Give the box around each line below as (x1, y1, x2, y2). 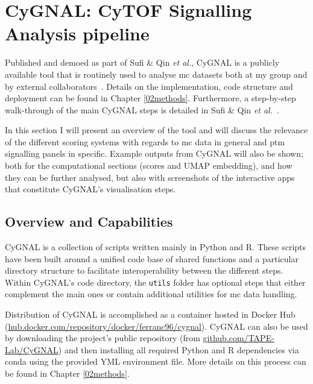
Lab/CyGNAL (5, 343, 58, 356)
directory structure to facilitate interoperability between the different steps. (5, 264, 283, 277)
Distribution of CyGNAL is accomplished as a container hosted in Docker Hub (5, 308, 296, 321)
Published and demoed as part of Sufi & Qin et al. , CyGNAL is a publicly (5, 56, 280, 69)
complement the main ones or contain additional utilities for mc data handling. (5, 288, 297, 300)
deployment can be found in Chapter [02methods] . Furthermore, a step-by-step (5, 92, 296, 104)
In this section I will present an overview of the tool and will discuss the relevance (5, 124, 308, 136)
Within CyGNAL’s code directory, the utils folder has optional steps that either (5, 275, 306, 288)
